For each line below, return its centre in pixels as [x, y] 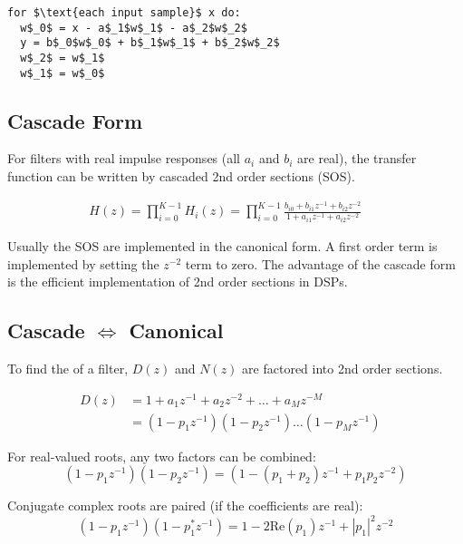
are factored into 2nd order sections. [342, 368]
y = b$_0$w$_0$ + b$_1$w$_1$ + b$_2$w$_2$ [150, 43]
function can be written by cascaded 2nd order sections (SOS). [181, 176]
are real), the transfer [357, 158]
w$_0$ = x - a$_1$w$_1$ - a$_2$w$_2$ [134, 28]
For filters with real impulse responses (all [124, 158]
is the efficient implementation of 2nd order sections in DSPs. [178, 282]
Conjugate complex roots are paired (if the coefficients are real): [185, 505]
